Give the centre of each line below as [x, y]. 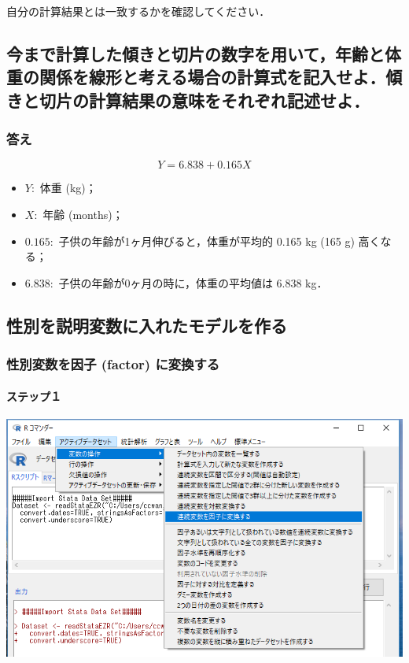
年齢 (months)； [83, 214]
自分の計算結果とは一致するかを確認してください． [138, 11]
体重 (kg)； [68, 188]
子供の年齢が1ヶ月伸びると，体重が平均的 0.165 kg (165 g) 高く [219, 241]
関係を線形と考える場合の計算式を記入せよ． [212, 77]
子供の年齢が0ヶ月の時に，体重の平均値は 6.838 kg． [193, 282]
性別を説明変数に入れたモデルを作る [147, 325]
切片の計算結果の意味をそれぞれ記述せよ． [204, 100]
